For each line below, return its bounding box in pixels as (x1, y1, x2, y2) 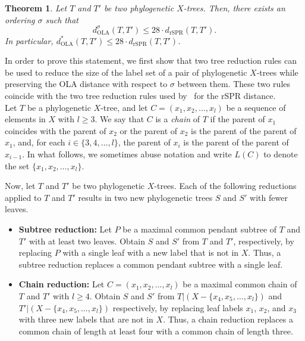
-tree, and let (100, 101, 148, 113)
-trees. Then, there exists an (183, 2, 285, 14)
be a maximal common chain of (183, 278, 297, 290)
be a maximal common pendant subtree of (122, 223, 277, 235)
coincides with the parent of (5, 124, 106, 137)
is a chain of (155, 113, 200, 125)
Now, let (5, 179, 36, 192)
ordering (5, 13, 35, 26)
